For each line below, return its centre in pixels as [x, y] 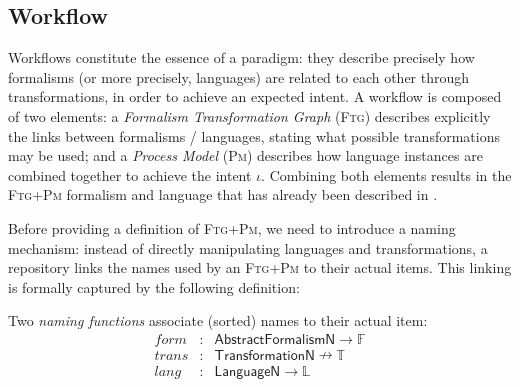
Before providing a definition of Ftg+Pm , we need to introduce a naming [232, 227]
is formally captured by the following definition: [154, 286]
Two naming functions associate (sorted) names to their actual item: [218, 320]
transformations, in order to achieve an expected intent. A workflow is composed [255, 96]
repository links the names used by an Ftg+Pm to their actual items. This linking [260, 267]
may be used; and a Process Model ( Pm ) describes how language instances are [245, 155]
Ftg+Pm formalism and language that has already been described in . [223, 194]
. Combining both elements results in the [386, 174]
